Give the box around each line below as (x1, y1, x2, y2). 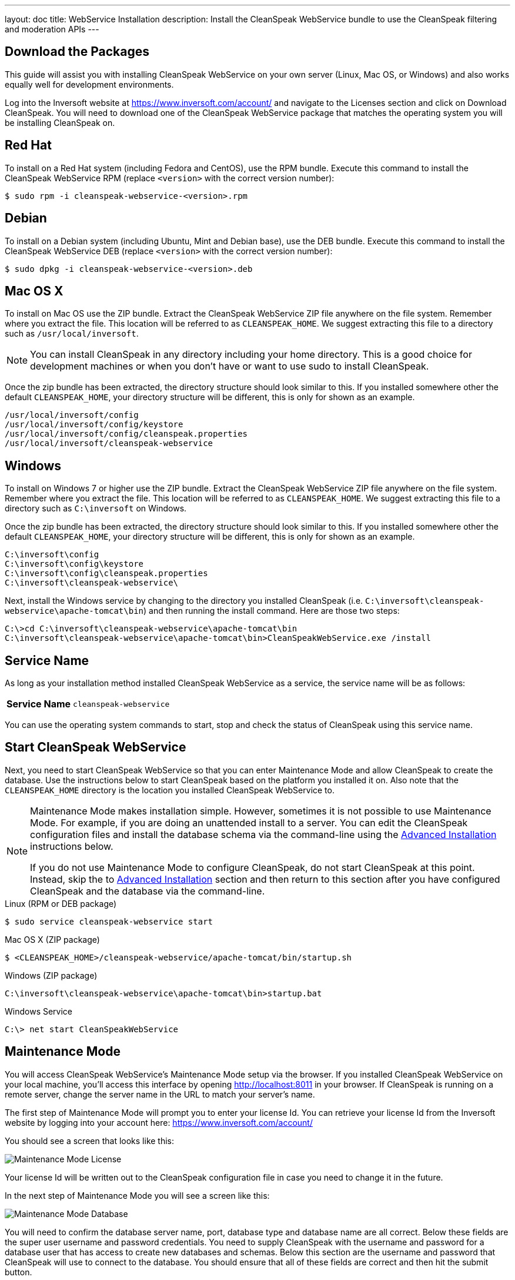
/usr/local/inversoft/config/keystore (5, 420, 183, 430)
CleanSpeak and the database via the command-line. (30, 885, 265, 897)
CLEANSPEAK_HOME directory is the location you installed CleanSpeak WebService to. (5, 784, 335, 795)
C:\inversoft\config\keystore (5, 559, 144, 569)
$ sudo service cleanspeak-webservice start (5, 916, 213, 926)
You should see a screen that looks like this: (5, 1135, 175, 1146)
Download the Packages (5, 44, 149, 59)
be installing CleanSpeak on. (5, 117, 115, 128)
